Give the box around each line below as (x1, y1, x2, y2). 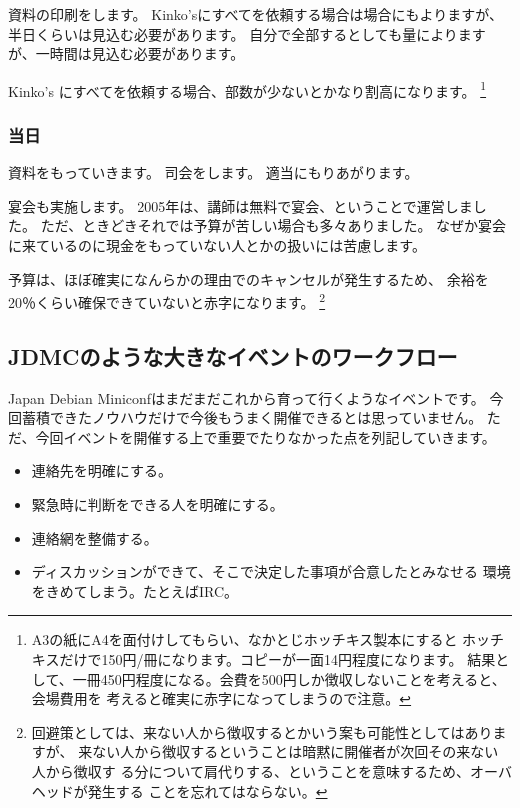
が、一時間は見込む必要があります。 (8, 43, 245, 64)
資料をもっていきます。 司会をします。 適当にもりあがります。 (8, 162, 419, 183)
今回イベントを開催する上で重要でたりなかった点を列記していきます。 (35, 426, 496, 447)
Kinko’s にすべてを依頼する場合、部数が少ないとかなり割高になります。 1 (8, 77, 487, 101)
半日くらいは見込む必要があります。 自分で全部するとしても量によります (8, 23, 486, 44)
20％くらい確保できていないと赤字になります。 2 (8, 289, 326, 312)
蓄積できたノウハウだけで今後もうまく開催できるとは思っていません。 (21, 407, 483, 428)
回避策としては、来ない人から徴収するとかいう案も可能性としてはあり (31, 721, 493, 742)
